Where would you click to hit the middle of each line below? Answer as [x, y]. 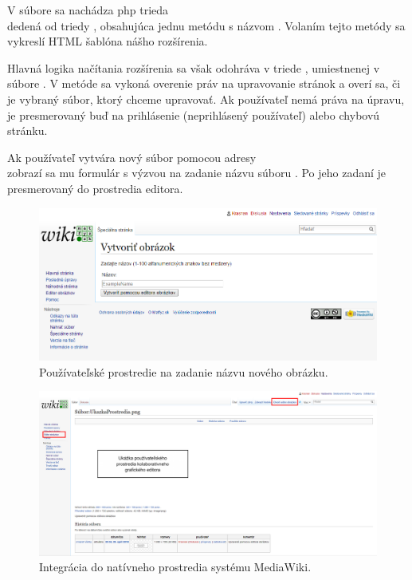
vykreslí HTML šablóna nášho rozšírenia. [108, 41]
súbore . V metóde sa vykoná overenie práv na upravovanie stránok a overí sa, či [204, 83]
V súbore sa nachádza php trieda [88, 10]
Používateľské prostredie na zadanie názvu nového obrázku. [184, 371]
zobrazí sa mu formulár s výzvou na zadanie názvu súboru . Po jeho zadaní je [197, 173]
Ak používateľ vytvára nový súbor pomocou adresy [132, 157]
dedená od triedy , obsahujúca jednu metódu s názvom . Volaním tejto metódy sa [206, 25]
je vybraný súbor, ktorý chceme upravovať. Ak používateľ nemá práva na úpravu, [206, 99]
